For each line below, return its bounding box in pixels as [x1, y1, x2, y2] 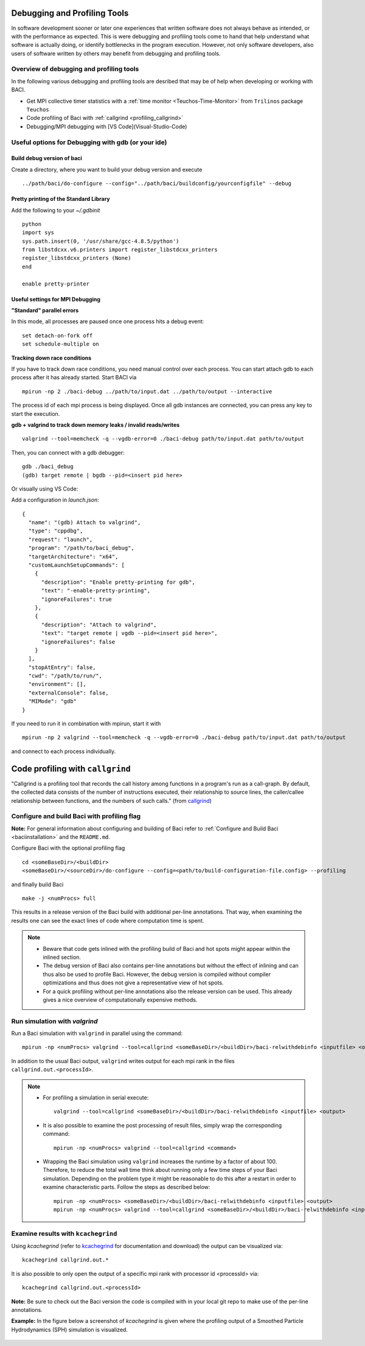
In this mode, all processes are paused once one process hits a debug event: [11, 318, 204, 325]
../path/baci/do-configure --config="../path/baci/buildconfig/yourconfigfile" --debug [22, 180, 292, 187]
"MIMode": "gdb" [28, 698, 77, 705]
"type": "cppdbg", [28, 527, 83, 535]
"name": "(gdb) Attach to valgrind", [28, 519, 141, 526]
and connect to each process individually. [11, 748, 116, 755]
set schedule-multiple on [22, 341, 100, 348]
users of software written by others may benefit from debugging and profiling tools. [11, 49, 221, 57]
